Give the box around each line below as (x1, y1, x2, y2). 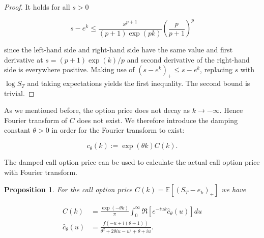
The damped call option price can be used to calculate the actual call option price (4, 157, 260, 167)
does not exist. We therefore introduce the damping (77, 114, 238, 125)
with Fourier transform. (4, 166, 77, 177)
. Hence (219, 105, 243, 115)
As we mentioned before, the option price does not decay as (4, 105, 190, 115)
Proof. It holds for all (4, 2, 70, 12)
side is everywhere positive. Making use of (4, 64, 135, 75)
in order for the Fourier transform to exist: (51, 125, 185, 135)
